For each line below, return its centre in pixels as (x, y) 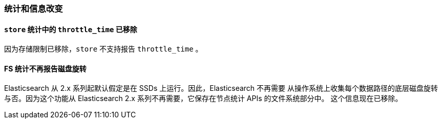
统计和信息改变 (34, 9)
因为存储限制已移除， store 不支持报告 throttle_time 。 (103, 49)
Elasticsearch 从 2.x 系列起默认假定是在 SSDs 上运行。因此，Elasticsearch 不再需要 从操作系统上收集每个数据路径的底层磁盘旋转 (221, 88)
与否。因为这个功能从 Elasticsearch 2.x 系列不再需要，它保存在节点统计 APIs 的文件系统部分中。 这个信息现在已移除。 (203, 99)
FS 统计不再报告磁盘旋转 (45, 68)
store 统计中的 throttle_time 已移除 (71, 29)
